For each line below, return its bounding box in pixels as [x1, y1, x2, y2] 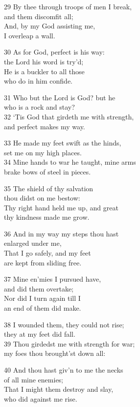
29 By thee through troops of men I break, [4, 1, 132, 11]
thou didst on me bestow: [4, 193, 80, 203]
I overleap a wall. [4, 30, 55, 40]
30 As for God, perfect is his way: [4, 47, 105, 57]
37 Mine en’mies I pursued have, [4, 274, 101, 284]
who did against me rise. [4, 393, 77, 404]
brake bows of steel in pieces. [4, 166, 91, 176]
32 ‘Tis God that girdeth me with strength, [4, 111, 134, 121]
